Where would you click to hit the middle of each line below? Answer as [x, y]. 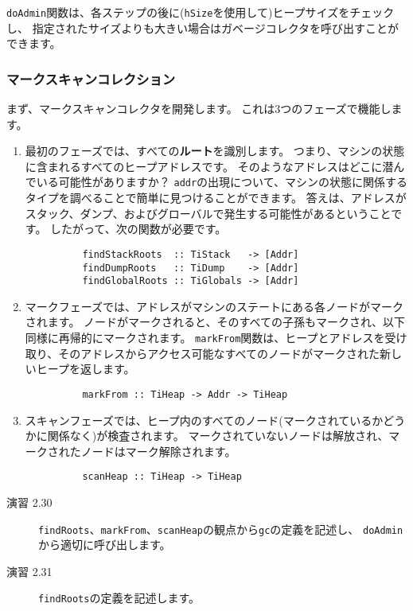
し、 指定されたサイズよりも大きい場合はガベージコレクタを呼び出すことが [203, 27]
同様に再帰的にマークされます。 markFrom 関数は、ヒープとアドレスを [205, 338]
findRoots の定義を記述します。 [119, 598]
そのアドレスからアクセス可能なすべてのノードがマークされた [219, 353]
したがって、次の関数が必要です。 [138, 229]
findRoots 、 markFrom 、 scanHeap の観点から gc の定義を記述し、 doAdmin [221, 529]
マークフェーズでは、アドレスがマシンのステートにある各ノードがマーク [214, 306]
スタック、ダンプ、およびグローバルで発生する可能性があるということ [208, 213]
